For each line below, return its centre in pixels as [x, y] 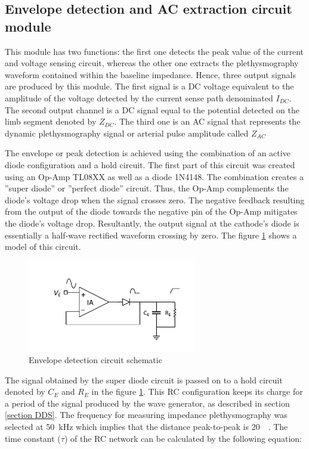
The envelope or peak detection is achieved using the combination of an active [148, 153]
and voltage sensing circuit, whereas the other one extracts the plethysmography [152, 63]
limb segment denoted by [51, 121]
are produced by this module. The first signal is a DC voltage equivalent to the [149, 86]
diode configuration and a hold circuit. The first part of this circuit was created [150, 164]
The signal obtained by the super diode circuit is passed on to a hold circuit [144, 380]
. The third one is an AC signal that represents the [207, 121]
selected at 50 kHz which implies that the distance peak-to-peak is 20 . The [146, 427]
